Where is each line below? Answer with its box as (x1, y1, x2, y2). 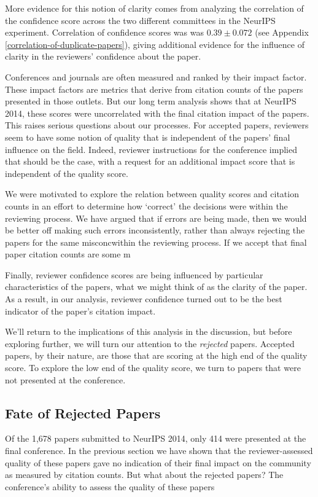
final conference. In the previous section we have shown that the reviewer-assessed (5, 444, 313, 457)
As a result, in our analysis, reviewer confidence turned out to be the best (5, 292, 282, 305)
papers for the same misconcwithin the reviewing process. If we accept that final (5, 235, 307, 248)
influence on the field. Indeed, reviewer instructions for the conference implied (5, 143, 297, 155)
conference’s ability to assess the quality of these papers (5, 480, 215, 493)
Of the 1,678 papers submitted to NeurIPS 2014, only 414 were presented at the (5, 432, 306, 445)
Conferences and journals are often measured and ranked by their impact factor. (5, 70, 307, 83)
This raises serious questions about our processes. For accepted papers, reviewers (5, 119, 309, 131)
